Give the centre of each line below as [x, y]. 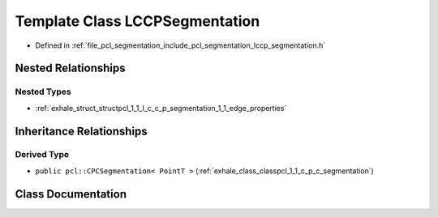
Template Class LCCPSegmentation [137, 21]
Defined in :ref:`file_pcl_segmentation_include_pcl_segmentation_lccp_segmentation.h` [180, 45]
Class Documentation [71, 194]
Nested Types [43, 91]
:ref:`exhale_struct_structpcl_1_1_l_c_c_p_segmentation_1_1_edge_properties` [161, 108]
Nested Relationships [70, 68]
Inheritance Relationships [81, 131]
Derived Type [42, 155]
